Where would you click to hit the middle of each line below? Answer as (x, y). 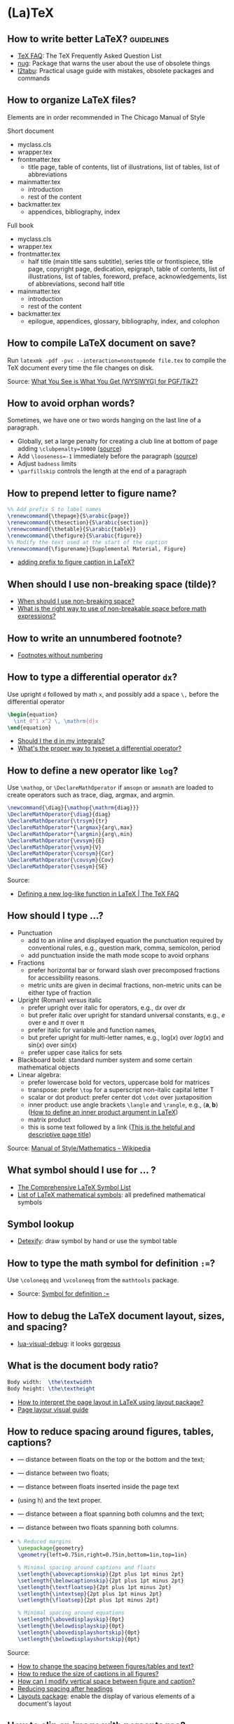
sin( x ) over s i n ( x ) (52, 1045)
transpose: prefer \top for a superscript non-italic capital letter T (121, 1089)
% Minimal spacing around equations (71, 1613)
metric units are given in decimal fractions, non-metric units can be (125, 985)
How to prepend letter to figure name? (92, 493)
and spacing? (37, 1327)
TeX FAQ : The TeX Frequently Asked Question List (90, 56)
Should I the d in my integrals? (61, 741)
